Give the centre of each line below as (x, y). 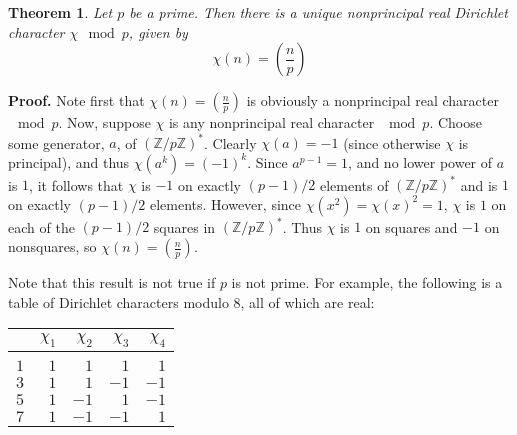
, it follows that (76, 184)
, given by (158, 31)
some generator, (56, 142)
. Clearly (230, 142)
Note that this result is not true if (112, 282)
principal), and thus (69, 161)
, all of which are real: (307, 301)
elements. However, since (225, 203)
